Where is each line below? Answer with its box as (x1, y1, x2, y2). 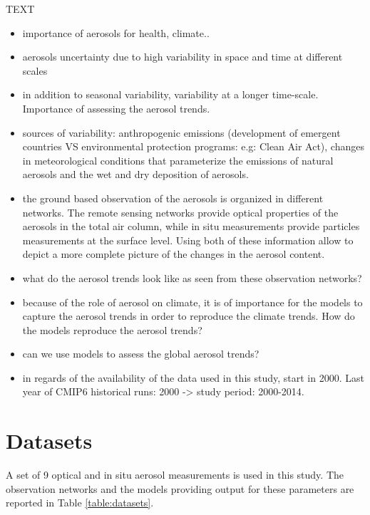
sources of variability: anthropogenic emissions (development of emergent (22, 125, 341, 140)
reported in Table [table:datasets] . (6, 495, 154, 510)
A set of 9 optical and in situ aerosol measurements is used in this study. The (6, 467, 344, 482)
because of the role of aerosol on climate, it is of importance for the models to (22, 294, 363, 309)
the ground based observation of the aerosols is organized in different (22, 190, 324, 205)
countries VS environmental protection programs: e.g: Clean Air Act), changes (22, 139, 364, 154)
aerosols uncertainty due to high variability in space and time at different (22, 49, 343, 64)
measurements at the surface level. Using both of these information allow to (22, 232, 354, 247)
